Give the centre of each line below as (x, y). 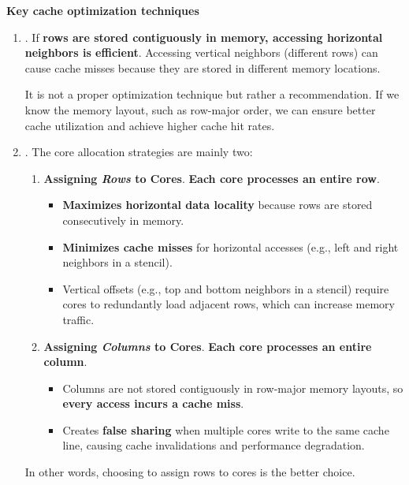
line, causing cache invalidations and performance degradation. (214, 445)
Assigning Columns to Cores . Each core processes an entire (208, 346)
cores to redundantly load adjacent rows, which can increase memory (229, 304)
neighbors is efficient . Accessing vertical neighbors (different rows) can (201, 52)
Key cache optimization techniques (103, 10)
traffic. (78, 319)
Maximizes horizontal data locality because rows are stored (218, 205)
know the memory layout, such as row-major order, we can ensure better (200, 109)
